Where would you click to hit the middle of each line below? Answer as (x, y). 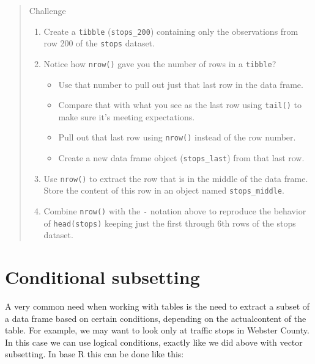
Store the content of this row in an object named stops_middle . (164, 190)
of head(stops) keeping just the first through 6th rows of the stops (170, 223)
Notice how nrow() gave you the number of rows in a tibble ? (160, 63)
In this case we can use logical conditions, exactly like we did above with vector (154, 342)
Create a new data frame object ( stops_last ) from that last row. (181, 158)
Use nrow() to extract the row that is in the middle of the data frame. (176, 178)
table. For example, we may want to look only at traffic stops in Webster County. (157, 330)
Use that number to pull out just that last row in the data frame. (181, 84)
